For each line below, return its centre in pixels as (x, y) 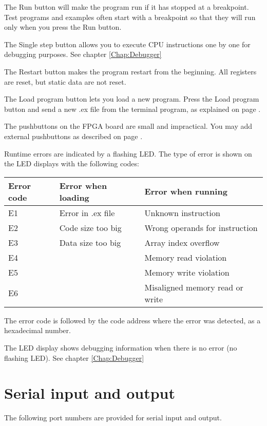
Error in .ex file (87, 212)
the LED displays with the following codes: (72, 163)
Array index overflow (182, 242)
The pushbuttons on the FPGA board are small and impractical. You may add (128, 126)
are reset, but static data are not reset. (65, 81)
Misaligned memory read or (194, 287)
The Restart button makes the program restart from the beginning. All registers (130, 71)
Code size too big (90, 227)
